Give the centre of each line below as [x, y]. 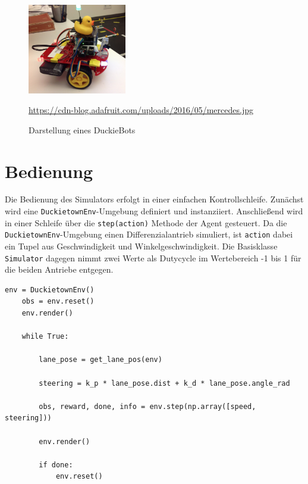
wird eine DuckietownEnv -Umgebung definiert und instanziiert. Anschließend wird [154, 211]
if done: [56, 465]
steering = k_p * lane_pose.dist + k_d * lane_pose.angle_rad [164, 383]
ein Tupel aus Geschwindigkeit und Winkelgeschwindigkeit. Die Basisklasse [141, 246]
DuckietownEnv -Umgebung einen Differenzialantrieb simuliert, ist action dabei [149, 234]
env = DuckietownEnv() [50, 290]
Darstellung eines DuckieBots [82, 129]
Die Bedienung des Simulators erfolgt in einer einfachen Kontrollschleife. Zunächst [154, 199]
